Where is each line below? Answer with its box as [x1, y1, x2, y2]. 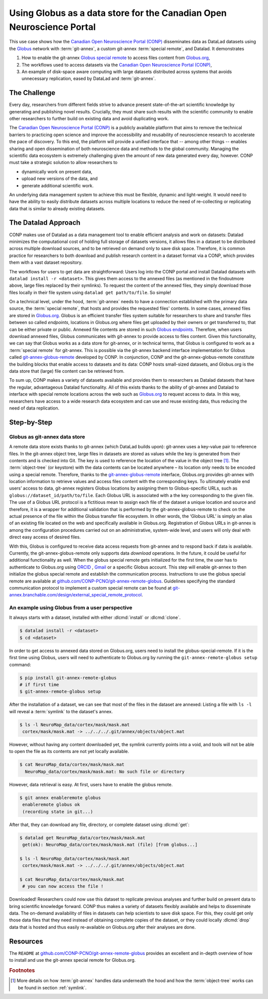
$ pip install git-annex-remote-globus [19, 675, 117, 680]
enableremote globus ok [22, 802, 80, 808]
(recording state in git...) [22, 809, 93, 815]
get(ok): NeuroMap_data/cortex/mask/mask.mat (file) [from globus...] [22, 841, 198, 847]
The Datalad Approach [9, 219, 80, 227]
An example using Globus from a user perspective [9, 604, 133, 611]
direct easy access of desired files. [9, 534, 81, 540]
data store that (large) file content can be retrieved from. [9, 368, 125, 374]
